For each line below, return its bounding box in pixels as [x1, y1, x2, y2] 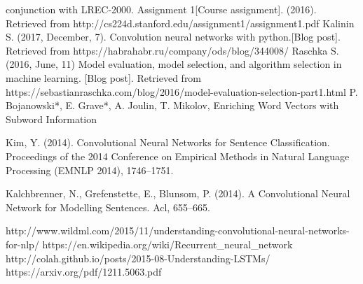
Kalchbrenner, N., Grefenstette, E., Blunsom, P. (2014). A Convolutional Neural [6, 186, 350, 201]
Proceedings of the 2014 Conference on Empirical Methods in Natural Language [6, 148, 350, 163]
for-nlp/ [6, 236, 39, 251]
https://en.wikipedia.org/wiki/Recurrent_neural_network [42, 236, 293, 251]
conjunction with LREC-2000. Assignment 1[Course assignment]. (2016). [6, 2, 317, 16]
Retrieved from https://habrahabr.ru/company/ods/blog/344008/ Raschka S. [6, 43, 339, 57]
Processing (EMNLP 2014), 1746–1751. [6, 162, 174, 177]
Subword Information [6, 111, 97, 126]
